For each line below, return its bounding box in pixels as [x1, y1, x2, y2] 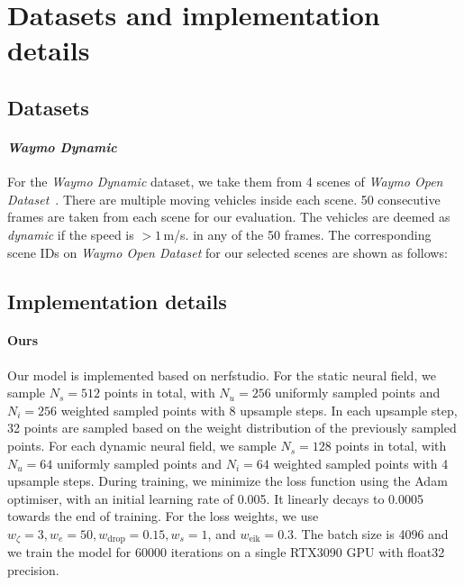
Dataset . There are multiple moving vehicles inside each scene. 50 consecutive [7, 189, 441, 208]
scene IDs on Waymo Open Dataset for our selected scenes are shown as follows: [7, 242, 448, 261]
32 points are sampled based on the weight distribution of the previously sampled [7, 418, 457, 437]
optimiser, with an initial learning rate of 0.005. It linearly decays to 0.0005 [7, 489, 423, 507]
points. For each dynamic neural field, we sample [7, 436, 277, 455]
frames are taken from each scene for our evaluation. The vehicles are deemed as [7, 207, 450, 226]
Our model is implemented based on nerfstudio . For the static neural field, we [7, 365, 436, 384]
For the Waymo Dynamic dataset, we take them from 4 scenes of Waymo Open [7, 172, 443, 191]
